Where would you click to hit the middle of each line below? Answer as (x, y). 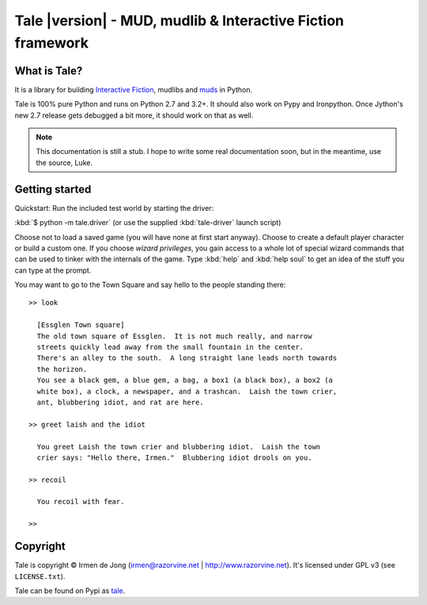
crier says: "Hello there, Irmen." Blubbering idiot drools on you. (174, 457)
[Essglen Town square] (81, 325)
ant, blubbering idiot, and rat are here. (121, 402)
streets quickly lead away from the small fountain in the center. (170, 347)
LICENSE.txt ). (40, 576)
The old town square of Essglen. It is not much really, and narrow (174, 336)
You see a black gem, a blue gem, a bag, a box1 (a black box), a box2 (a (185, 380)
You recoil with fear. (81, 502)
